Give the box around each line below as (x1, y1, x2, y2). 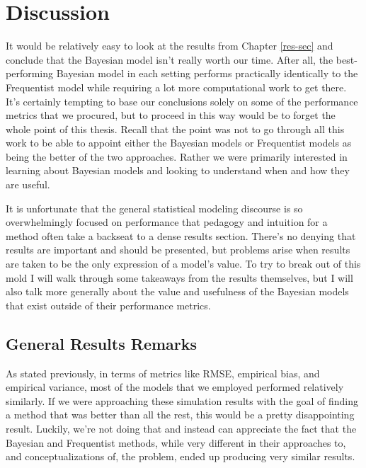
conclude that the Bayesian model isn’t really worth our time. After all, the (6, 52, 333, 67)
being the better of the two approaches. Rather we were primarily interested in (6, 149, 348, 164)
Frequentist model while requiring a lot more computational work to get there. (6, 79, 347, 94)
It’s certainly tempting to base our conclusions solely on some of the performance (6, 93, 358, 108)
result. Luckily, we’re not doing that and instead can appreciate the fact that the (6, 421, 357, 435)
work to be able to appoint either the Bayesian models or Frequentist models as (6, 135, 352, 150)
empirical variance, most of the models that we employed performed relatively (6, 379, 344, 394)
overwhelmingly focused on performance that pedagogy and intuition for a (6, 215, 328, 229)
